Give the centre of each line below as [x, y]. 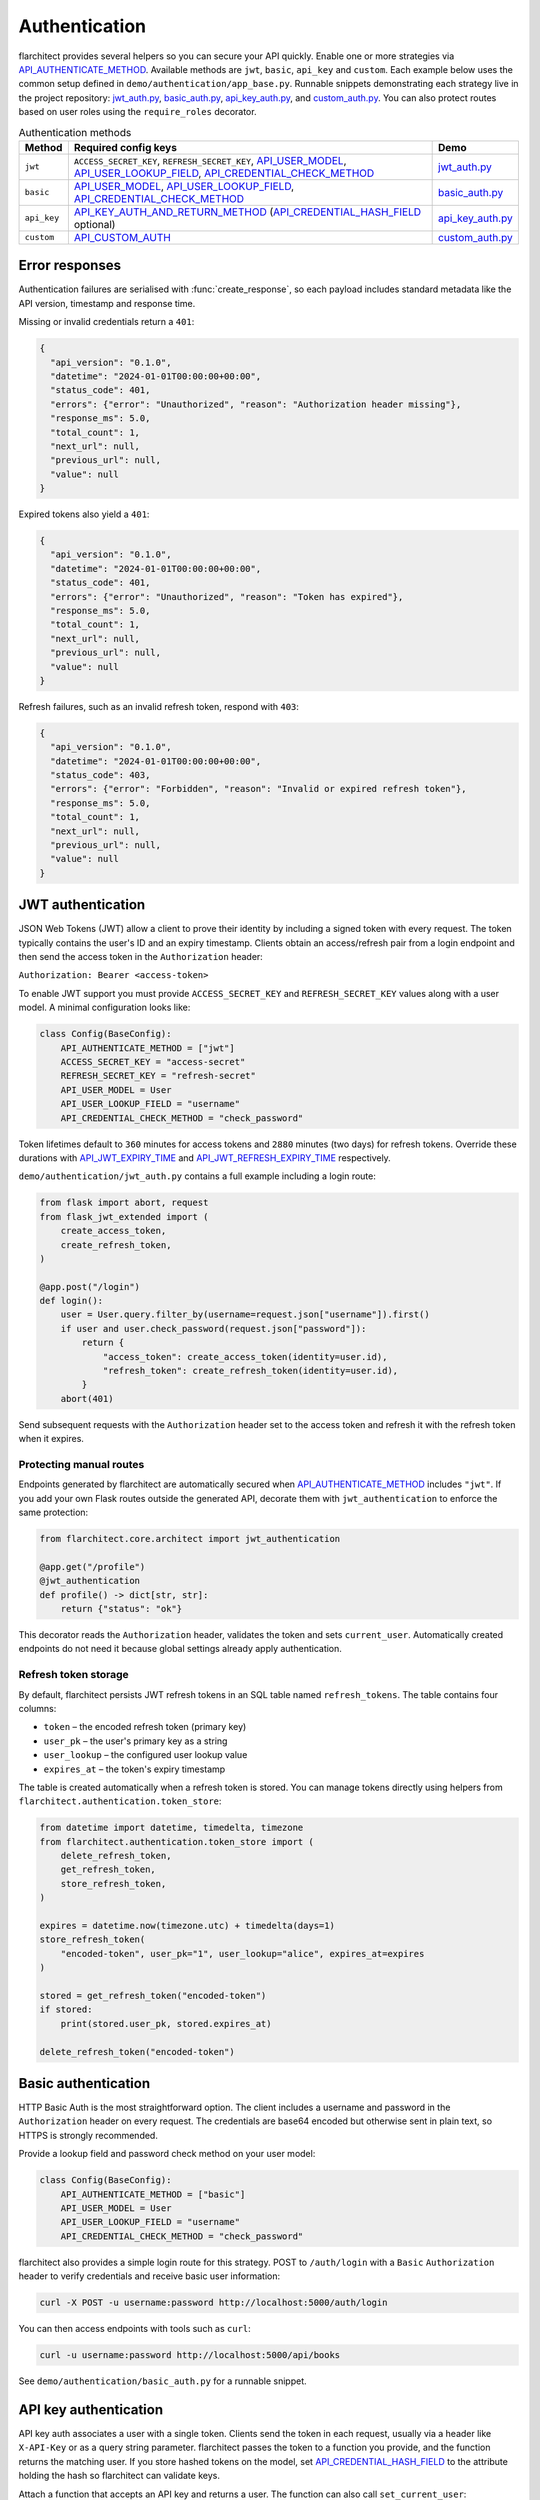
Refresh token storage [73, 1675]
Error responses [70, 265]
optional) [94, 224]
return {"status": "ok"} [121, 1609]
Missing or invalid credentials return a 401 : [106, 322]
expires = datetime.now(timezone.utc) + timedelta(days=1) [187, 1926]
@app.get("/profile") [92, 1566]
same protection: [53, 1512]
